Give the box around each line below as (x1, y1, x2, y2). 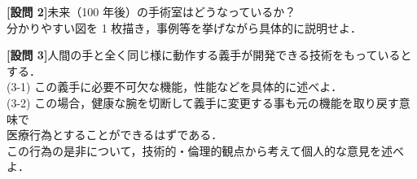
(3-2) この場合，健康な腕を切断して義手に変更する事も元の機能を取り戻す (7, 94, 399, 111)
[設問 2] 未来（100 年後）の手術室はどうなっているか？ (7, 3, 296, 20)
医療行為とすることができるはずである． (7, 126, 223, 143)
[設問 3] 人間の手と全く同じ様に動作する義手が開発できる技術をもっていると (7, 46, 412, 63)
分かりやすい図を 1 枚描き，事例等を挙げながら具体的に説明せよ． (7, 19, 362, 36)
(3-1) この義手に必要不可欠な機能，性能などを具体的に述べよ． (7, 78, 343, 95)
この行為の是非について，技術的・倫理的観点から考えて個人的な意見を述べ (7, 142, 404, 159)
